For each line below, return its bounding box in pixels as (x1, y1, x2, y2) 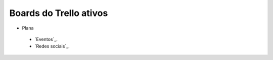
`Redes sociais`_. (34, 43, 70, 49)
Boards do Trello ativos (9, 7, 108, 18)
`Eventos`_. (34, 36, 58, 42)
